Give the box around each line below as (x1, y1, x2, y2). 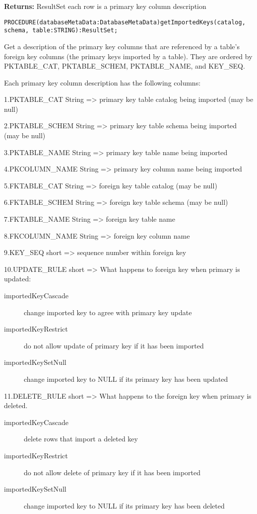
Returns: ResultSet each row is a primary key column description (4, 1, 206, 11)
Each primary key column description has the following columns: (4, 77, 201, 87)
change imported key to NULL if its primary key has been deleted (24, 500, 225, 511)
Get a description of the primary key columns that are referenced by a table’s (4, 41, 240, 51)
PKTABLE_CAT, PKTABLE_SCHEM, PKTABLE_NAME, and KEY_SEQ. (4, 61, 245, 71)
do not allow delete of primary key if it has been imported (24, 467, 201, 477)
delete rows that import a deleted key (24, 433, 138, 444)
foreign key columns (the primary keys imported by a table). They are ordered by (4, 51, 253, 61)
